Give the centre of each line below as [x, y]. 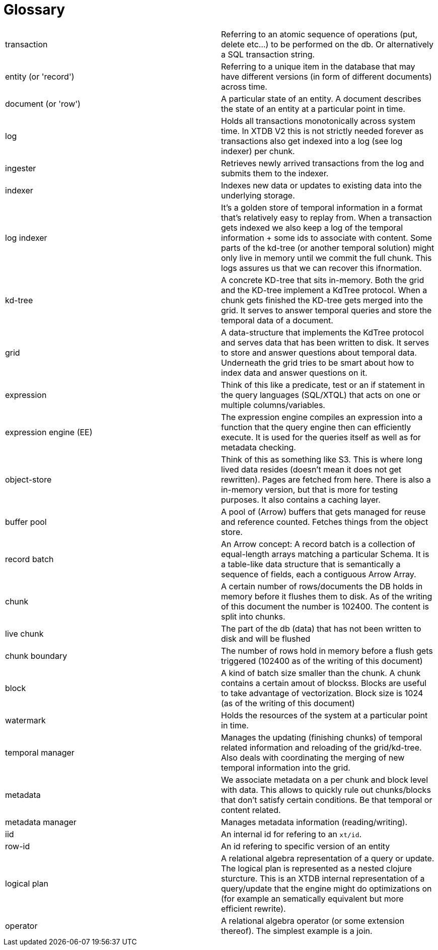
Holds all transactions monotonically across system [318, 121]
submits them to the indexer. [275, 173]
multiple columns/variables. [273, 405]
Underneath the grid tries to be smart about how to [317, 362]
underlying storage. [258, 195]
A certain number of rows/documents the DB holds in [322, 586]
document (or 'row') [43, 104]
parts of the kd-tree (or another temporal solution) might [328, 248]
